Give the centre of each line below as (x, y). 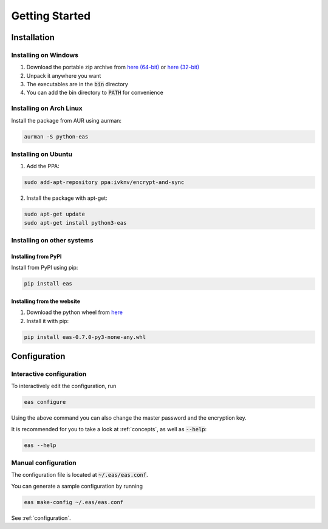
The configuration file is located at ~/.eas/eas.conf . (80, 475)
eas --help (40, 445)
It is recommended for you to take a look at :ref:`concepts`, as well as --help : (109, 429)
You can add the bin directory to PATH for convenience (95, 93)
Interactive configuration (49, 374)
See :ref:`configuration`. (41, 518)
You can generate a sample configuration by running (77, 486)
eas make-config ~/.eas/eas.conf (74, 502)
